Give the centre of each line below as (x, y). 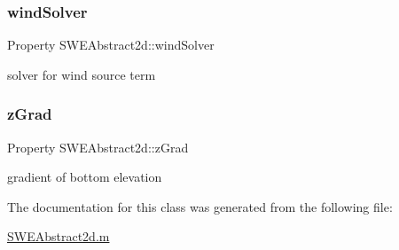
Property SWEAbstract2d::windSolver (111, 45)
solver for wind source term (82, 74)
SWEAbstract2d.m (59, 236)
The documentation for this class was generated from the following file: (200, 206)
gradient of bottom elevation (85, 177)
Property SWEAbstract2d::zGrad (98, 147)
